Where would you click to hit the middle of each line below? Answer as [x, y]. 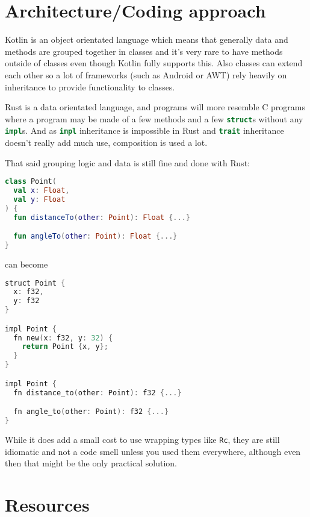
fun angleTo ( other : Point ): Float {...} [95, 237]
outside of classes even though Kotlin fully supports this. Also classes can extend [154, 63]
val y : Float [39, 199]
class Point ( [31, 182]
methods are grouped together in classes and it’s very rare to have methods [144, 51]
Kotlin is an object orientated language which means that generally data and [147, 39]
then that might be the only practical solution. [91, 463]
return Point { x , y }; [65, 347]
